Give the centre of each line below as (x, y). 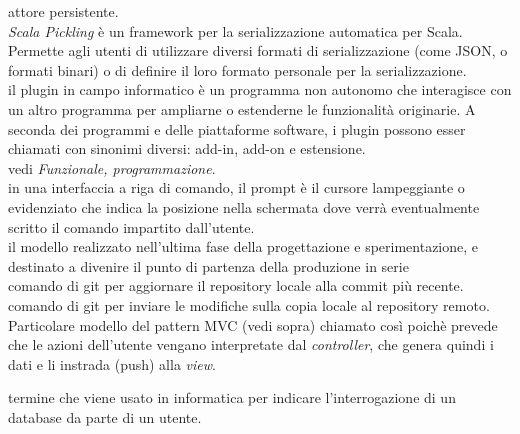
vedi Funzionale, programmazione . (112, 167)
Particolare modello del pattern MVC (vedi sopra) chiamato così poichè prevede (253, 324)
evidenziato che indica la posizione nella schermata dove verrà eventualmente (244, 206)
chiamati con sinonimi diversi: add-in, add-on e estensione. (187, 148)
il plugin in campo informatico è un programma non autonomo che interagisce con (260, 89)
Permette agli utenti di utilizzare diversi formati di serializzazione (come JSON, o (258, 50)
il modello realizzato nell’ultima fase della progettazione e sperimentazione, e (243, 246)
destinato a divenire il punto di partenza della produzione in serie (208, 265)
